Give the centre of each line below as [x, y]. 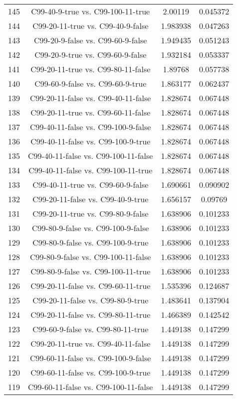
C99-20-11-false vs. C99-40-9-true [91, 199]
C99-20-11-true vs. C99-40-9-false [91, 26]
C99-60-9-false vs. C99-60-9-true [91, 83]
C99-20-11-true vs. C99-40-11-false [91, 343]
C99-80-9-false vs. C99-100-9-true [91, 242]
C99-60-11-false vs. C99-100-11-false [91, 387]
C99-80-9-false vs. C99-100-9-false [91, 228]
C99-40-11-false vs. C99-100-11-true [91, 170]
